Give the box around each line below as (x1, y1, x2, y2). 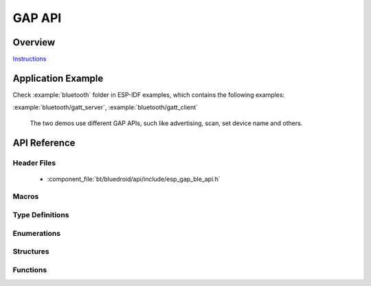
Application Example (12, 72, 104, 84)
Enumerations (12, 228, 61, 238)
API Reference (12, 137, 76, 148)
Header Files (12, 158, 56, 168)
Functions (12, 265, 47, 274)
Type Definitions (12, 210, 69, 220)
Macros (12, 192, 39, 201)
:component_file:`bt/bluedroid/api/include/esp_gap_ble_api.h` (47, 175, 221, 183)
